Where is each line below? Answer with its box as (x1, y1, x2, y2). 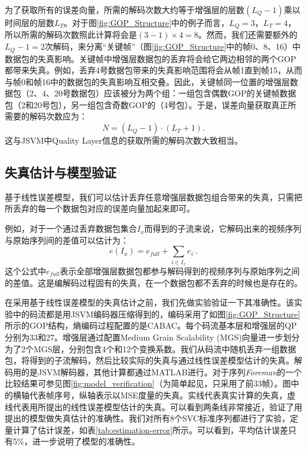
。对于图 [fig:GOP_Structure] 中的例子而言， (64, 17, 230, 28)
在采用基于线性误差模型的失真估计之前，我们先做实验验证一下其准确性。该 (5, 296, 294, 309)
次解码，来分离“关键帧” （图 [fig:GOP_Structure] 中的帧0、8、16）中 (44, 40, 301, 53)
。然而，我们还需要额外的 (198, 28, 298, 41)
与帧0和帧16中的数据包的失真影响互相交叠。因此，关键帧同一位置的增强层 (5, 75, 290, 87)
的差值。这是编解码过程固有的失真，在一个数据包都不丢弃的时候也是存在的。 (5, 276, 302, 288)
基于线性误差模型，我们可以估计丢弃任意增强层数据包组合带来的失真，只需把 (5, 190, 302, 203)
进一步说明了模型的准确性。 (32, 435, 140, 447)
